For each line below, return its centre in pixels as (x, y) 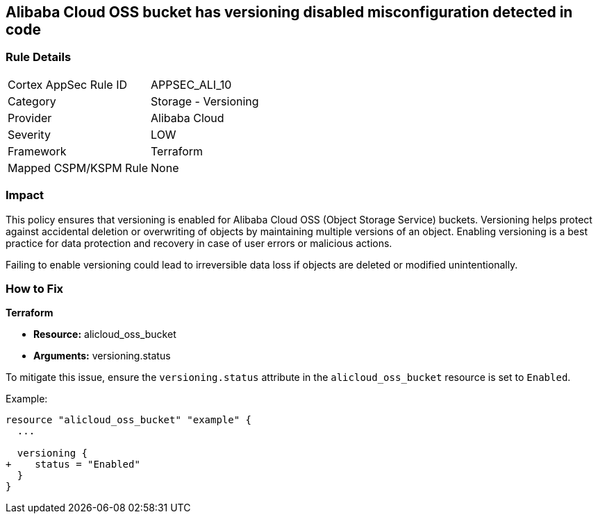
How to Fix (35, 288)
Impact (25, 195)
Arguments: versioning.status (102, 356)
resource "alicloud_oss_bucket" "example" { (129, 420)
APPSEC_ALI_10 (191, 84)
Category (32, 101)
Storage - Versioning (205, 101)
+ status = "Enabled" (73, 465)
